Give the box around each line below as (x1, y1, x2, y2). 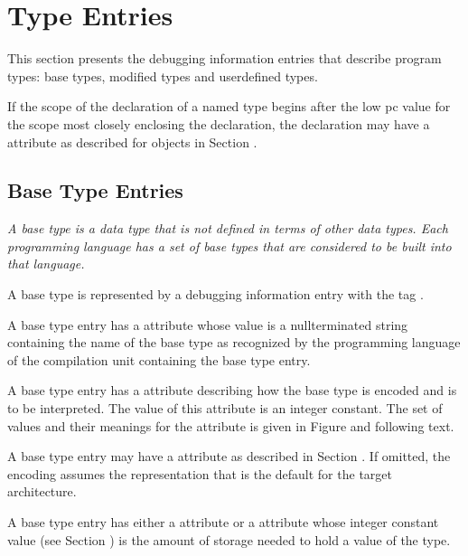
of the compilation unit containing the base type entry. (7, 350, 311, 369)
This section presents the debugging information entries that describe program (7, 49, 442, 68)
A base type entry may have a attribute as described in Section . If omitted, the (7, 447, 451, 466)
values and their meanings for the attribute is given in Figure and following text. (7, 416, 454, 435)
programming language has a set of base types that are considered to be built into (7, 236, 452, 255)
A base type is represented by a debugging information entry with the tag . (7, 285, 424, 304)
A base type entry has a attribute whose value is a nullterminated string (7, 315, 408, 334)
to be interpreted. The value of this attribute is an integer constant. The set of (7, 399, 443, 418)
